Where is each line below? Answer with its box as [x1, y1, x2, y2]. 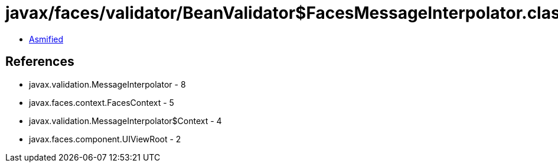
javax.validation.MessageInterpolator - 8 [29, 79, 186, 89]
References [5, 54, 74, 69]
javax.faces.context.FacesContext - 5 [29, 97, 174, 108]
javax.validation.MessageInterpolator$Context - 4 [29, 115, 222, 126]
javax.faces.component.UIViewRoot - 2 [29, 133, 181, 144]
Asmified [29, 34, 64, 44]
